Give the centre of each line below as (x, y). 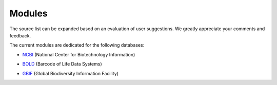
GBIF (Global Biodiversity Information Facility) (71, 73)
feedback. (20, 35)
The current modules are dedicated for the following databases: (77, 45)
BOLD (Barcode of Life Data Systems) (62, 64)
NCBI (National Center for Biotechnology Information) (79, 54)
